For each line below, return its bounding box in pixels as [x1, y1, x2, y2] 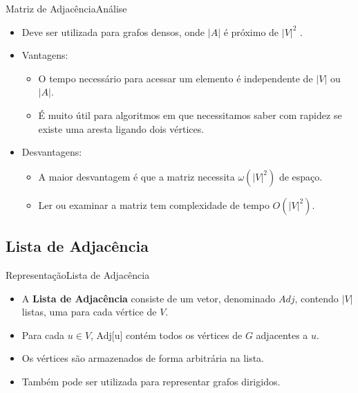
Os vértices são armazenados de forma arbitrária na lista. [21, 351, 265, 365]
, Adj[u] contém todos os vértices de [91, 327, 243, 342]
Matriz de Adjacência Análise [6, 1, 127, 15]
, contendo [294, 291, 339, 305]
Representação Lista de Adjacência [6, 267, 150, 282]
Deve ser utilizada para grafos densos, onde [21, 24, 205, 39]
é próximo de [223, 24, 279, 39]
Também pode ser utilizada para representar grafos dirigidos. [21, 374, 281, 388]
